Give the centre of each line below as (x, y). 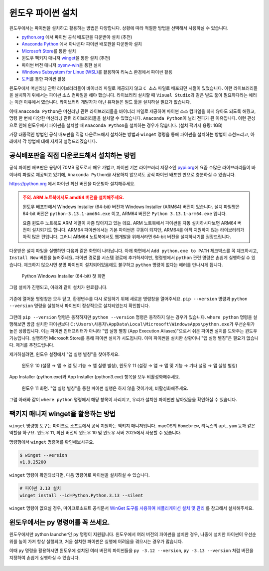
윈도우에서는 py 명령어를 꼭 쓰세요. (60, 522)
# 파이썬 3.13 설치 (40, 488)
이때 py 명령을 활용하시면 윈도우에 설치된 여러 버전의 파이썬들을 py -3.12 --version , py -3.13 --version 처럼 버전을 (131, 551)
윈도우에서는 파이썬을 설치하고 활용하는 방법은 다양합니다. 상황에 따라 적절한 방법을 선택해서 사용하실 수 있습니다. (119, 28)
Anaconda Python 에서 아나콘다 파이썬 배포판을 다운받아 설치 (82, 44)
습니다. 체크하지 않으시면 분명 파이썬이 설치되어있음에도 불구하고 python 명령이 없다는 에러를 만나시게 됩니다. (116, 265)
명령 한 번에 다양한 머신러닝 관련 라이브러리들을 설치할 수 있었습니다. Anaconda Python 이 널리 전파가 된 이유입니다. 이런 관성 (132, 118)
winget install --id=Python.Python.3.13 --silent (81, 495)
